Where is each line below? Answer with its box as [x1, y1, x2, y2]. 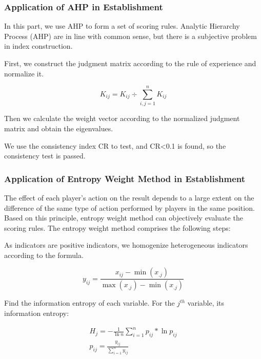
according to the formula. [4, 249, 84, 260]
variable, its [187, 297, 225, 308]
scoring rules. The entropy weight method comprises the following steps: [4, 222, 231, 233]
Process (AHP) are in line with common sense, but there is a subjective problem [4, 30, 257, 41]
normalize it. [4, 68, 44, 78]
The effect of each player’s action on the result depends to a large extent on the [4, 192, 254, 203]
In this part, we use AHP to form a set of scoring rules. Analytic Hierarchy [4, 21, 240, 31]
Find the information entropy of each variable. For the [4, 297, 175, 308]
